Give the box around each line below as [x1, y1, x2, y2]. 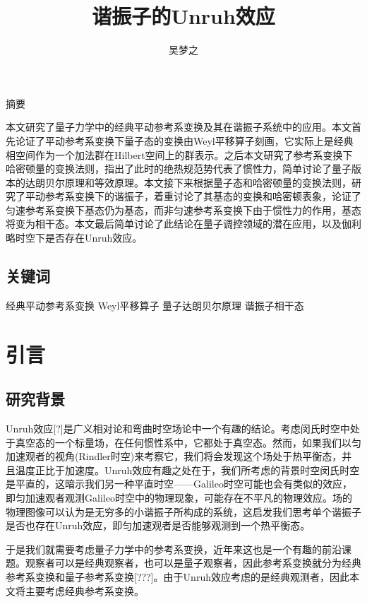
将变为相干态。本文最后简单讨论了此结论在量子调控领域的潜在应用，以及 [6, 216, 342, 231]
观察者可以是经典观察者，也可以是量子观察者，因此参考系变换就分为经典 [25, 555, 361, 570]
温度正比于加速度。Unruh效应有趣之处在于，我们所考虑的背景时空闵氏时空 [15, 462, 360, 477]
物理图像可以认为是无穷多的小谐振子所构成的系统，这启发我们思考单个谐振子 [6, 504, 361, 519]
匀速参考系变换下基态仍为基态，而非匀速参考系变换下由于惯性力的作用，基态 [6, 202, 361, 217]
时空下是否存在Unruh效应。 [15, 230, 143, 245]
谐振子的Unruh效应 [92, 1, 275, 30]
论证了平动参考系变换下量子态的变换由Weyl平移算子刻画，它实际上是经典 [15, 133, 354, 148]
